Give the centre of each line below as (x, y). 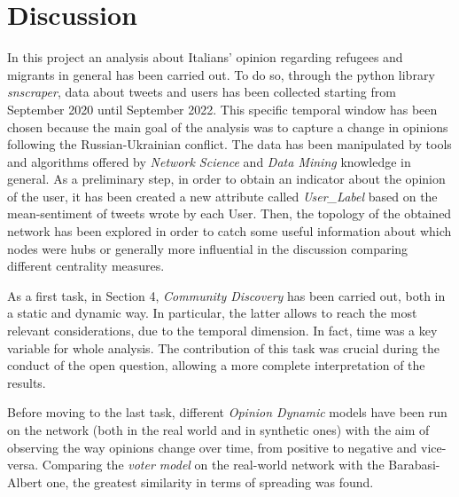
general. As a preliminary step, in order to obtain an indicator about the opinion (226, 179)
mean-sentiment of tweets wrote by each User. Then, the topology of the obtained (229, 213)
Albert (25, 481)
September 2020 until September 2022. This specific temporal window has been (222, 109)
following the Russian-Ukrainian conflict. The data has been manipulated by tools (229, 144)
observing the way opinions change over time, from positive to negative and (212, 447)
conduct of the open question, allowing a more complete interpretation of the (216, 365)
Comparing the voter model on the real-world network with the (213, 465)
